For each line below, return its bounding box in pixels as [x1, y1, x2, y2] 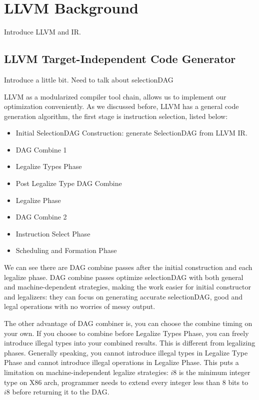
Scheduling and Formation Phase [15, 245, 117, 255]
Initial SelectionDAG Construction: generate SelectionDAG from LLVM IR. [15, 127, 247, 138]
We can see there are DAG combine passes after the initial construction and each [4, 262, 252, 272]
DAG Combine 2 [15, 211, 67, 222]
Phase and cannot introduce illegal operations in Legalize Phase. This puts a [4, 357, 239, 367]
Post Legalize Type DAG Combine [15, 178, 122, 188]
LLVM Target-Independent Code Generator [4, 51, 236, 66]
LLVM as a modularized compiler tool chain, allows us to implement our [4, 91, 226, 101]
